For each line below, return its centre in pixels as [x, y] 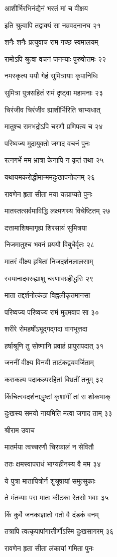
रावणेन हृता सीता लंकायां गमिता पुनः [49, 548]
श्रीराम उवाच [20, 430]
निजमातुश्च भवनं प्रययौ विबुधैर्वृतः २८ [50, 244]
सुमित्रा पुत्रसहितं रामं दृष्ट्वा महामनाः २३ [54, 92]
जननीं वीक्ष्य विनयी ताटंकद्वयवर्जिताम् [49, 362]
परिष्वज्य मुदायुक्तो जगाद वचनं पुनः [47, 143]
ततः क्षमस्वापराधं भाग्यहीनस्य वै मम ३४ [53, 464]
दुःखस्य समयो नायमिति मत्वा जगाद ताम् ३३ [59, 413]
